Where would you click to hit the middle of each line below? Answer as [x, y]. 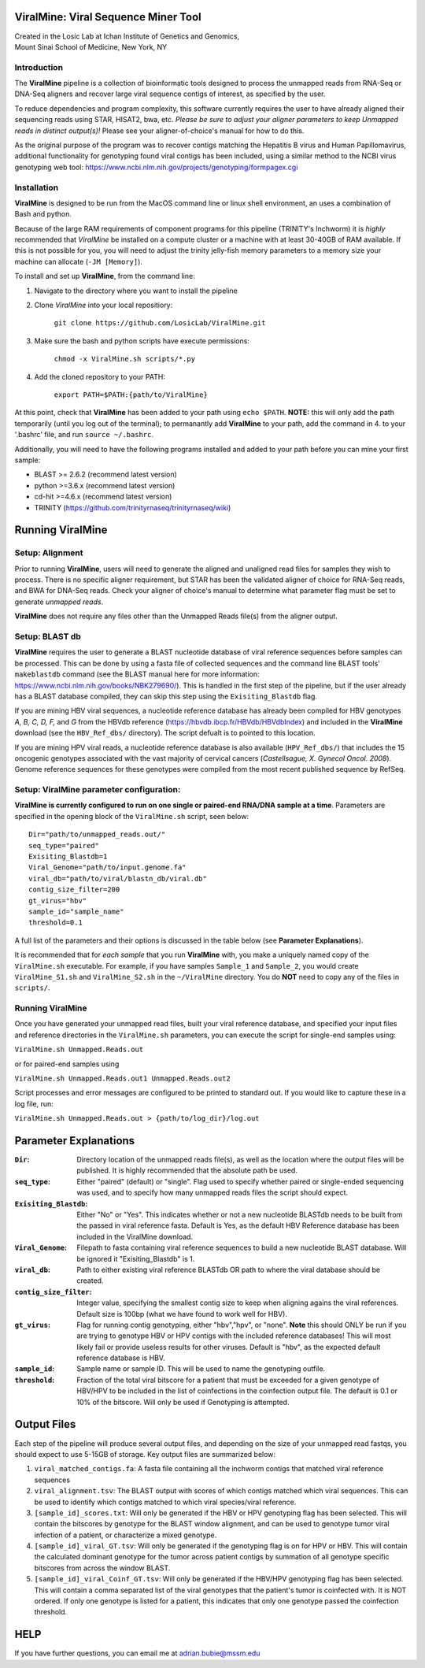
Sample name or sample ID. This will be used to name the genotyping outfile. [201, 1369]
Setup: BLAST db [48, 636]
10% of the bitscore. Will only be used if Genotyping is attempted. [183, 1402]
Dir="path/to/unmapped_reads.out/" [97, 834]
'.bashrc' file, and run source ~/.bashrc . [84, 435]
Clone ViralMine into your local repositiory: [103, 305]
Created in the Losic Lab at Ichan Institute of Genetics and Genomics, [127, 36]
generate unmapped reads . [59, 602]
